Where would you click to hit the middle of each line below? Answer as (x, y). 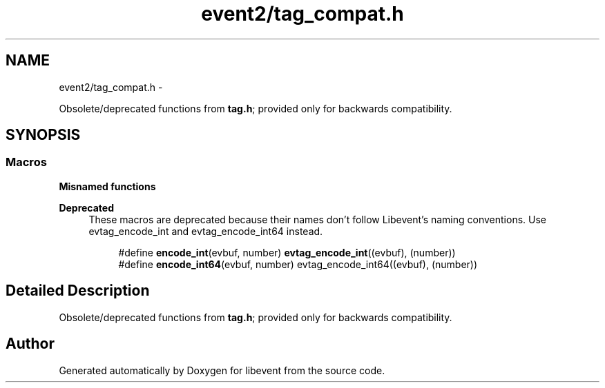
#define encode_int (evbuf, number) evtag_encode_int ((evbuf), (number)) (287, 252)
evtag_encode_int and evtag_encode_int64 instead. (206, 231)
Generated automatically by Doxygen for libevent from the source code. (222, 370)
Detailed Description (78, 291)
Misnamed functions (107, 186)
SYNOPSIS (43, 135)
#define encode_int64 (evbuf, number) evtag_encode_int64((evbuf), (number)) (298, 264)
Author (30, 344)
